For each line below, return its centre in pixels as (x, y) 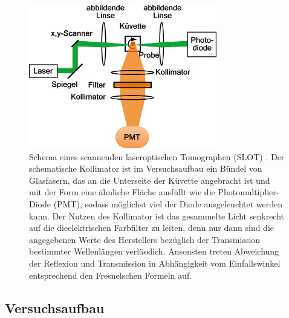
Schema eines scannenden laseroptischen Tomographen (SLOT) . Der (157, 156)
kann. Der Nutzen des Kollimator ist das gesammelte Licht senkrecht (157, 216)
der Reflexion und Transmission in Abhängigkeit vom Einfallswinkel (155, 263)
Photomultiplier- (248, 192)
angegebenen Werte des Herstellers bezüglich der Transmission (145, 239)
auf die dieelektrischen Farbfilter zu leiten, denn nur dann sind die (152, 228)
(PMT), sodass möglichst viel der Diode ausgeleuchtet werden (168, 203)
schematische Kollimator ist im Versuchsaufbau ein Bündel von (146, 168)
